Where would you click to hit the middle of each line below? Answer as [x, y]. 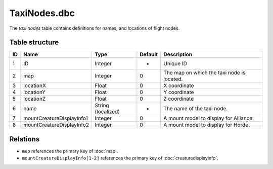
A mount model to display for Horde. [207, 125]
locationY [34, 92]
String [102, 106]
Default [149, 54]
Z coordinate [179, 99]
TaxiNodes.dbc [42, 13]
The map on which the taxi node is [204, 73]
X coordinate [179, 86]
